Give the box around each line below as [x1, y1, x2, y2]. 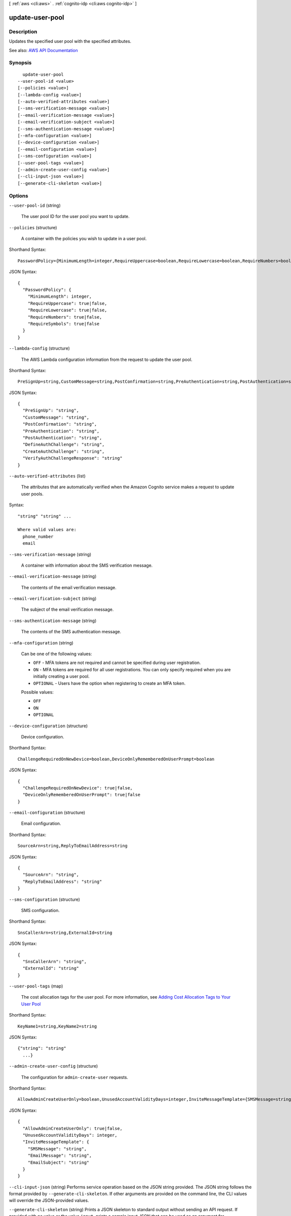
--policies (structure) [9, 224, 57, 231]
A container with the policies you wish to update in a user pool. [21, 236, 147, 242]
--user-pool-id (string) [9, 202, 61, 208]
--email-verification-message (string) [9, 573, 97, 579]
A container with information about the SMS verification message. [21, 562, 153, 568]
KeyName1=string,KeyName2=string [17, 1023, 97, 1029]
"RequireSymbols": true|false [27, 321, 99, 326]
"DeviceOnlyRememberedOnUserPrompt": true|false [22, 792, 141, 798]
